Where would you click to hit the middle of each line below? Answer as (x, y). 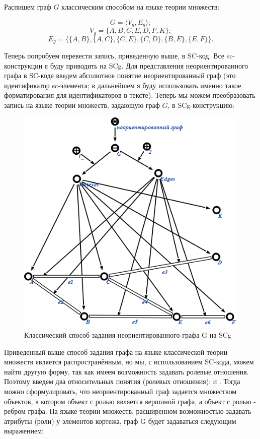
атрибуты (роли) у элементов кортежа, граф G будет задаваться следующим (120, 421)
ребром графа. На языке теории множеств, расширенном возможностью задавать (128, 411)
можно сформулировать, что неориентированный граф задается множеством (120, 391)
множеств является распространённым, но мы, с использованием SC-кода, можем (129, 362)
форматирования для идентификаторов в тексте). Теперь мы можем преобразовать (130, 95)
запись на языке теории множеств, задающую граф (82, 105)
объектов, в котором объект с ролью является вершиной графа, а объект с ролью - (130, 401)
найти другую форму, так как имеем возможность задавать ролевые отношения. (126, 371)
